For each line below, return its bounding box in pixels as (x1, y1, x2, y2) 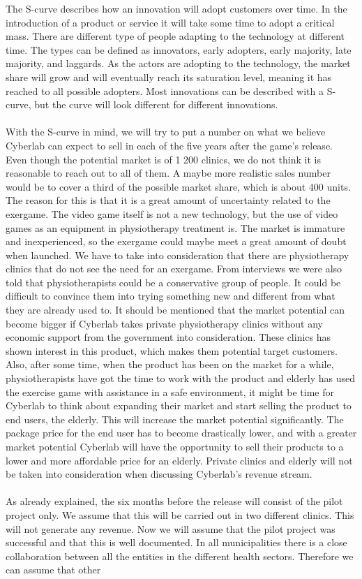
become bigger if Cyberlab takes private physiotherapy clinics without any (6, 316, 324, 330)
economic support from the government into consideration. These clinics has (6, 330, 331, 344)
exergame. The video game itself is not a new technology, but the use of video (6, 206, 338, 221)
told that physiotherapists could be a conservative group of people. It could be (6, 274, 341, 289)
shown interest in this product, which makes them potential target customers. (6, 343, 338, 358)
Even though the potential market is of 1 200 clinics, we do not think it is (6, 152, 321, 166)
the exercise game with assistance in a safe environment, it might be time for (6, 384, 334, 399)
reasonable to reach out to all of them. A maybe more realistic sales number (6, 166, 331, 180)
